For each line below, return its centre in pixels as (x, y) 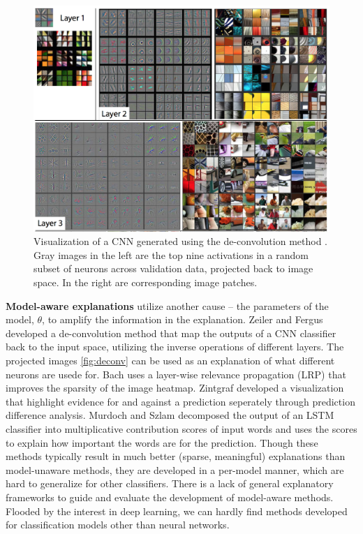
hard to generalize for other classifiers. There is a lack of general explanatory (170, 483)
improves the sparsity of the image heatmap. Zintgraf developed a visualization (175, 388)
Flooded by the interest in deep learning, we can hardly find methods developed (177, 511)
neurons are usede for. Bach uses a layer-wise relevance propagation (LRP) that (176, 374)
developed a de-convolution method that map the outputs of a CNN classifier (171, 333)
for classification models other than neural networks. (118, 525)
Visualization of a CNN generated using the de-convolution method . (180, 241)
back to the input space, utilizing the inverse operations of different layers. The (175, 347)
